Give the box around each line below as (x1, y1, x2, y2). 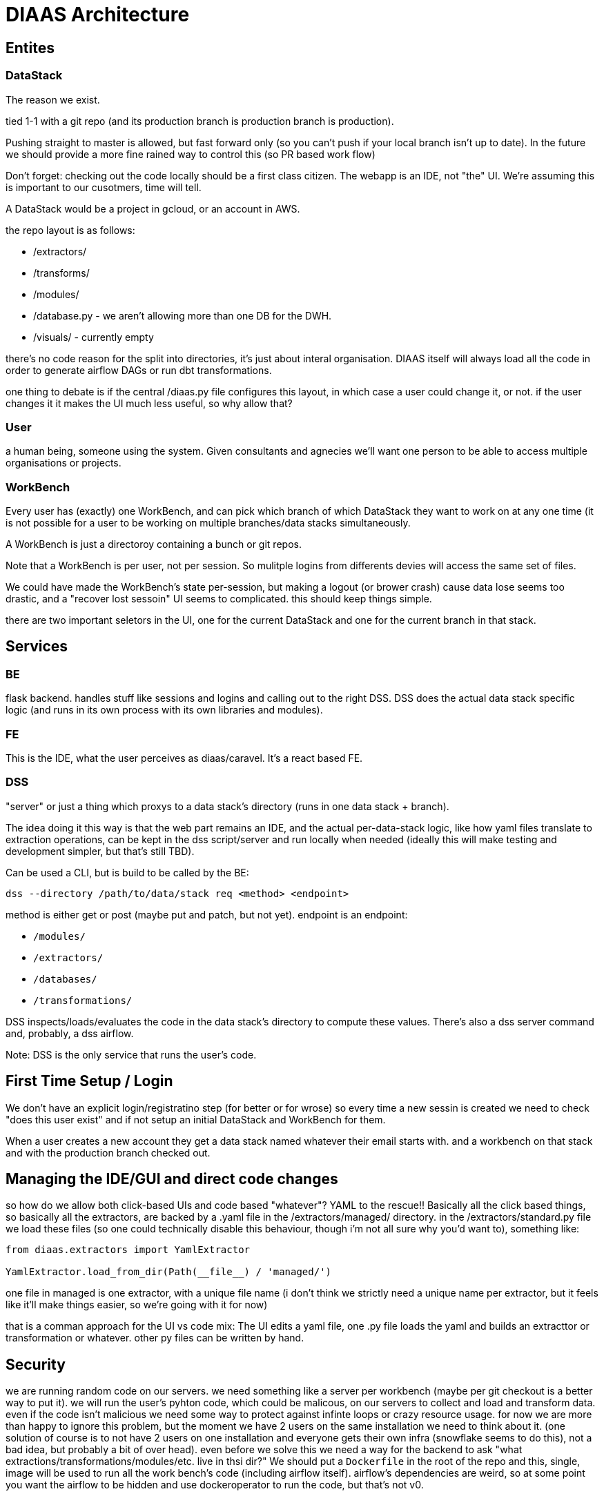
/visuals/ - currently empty (33, 331, 154, 343)
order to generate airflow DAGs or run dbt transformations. (6, 364, 272, 376)
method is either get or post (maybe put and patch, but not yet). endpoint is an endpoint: (6, 908, 408, 921)
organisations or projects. (6, 457, 121, 469)
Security (6, 1355, 66, 1373)
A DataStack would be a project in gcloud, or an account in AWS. (6, 202, 300, 215)
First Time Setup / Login (6, 1072, 173, 1090)
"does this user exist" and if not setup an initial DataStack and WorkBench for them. (6, 1113, 386, 1125)
